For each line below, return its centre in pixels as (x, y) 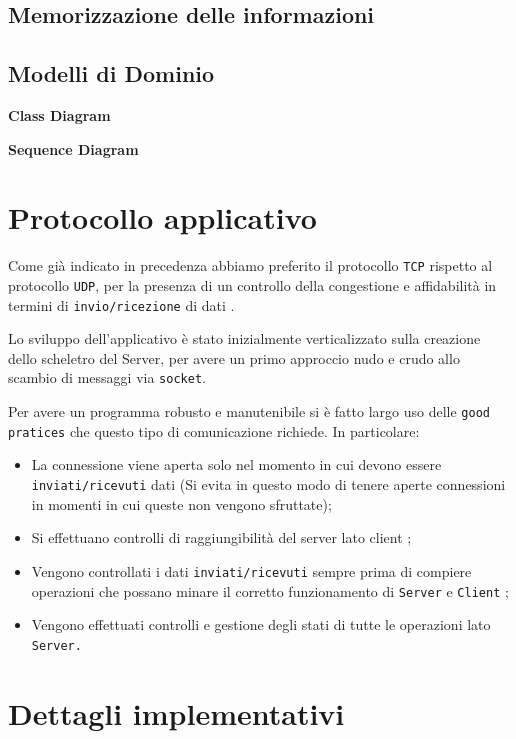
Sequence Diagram (73, 148)
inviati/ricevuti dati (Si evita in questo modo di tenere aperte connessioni (268, 484)
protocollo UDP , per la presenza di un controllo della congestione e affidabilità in (252, 284)
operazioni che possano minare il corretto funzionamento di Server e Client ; (270, 590)
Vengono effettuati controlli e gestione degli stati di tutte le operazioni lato (261, 624)
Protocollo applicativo (162, 217)
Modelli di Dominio (111, 73)
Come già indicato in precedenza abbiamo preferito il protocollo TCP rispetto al (250, 265)
